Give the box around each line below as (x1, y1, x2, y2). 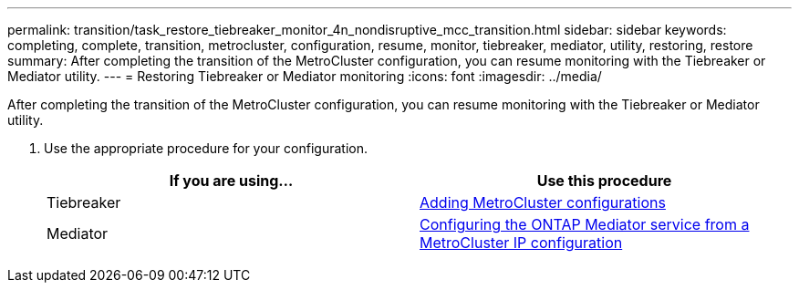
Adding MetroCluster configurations (420, 193, 666, 212)
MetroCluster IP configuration (420, 233, 623, 252)
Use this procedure (536, 171, 672, 190)
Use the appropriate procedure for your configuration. (44, 140, 368, 156)
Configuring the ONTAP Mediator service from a (420, 215, 750, 233)
